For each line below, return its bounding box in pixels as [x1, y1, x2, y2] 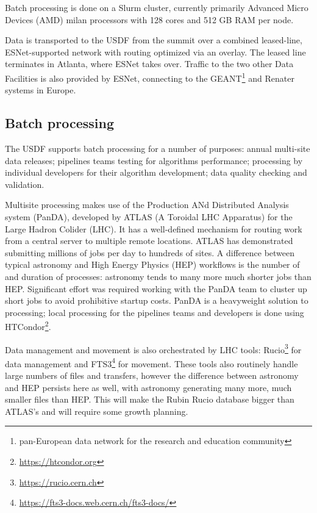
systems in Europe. [5, 84, 76, 96]
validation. [5, 178, 45, 190]
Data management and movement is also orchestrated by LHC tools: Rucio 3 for [5, 341, 302, 356]
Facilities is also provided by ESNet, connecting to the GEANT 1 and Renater [5, 70, 294, 84]
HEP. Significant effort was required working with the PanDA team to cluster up [5, 282, 307, 295]
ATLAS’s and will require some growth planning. [5, 404, 188, 417]
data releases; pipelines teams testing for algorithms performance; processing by [5, 154, 303, 167]
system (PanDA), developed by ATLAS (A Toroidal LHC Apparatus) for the [5, 210, 293, 223]
